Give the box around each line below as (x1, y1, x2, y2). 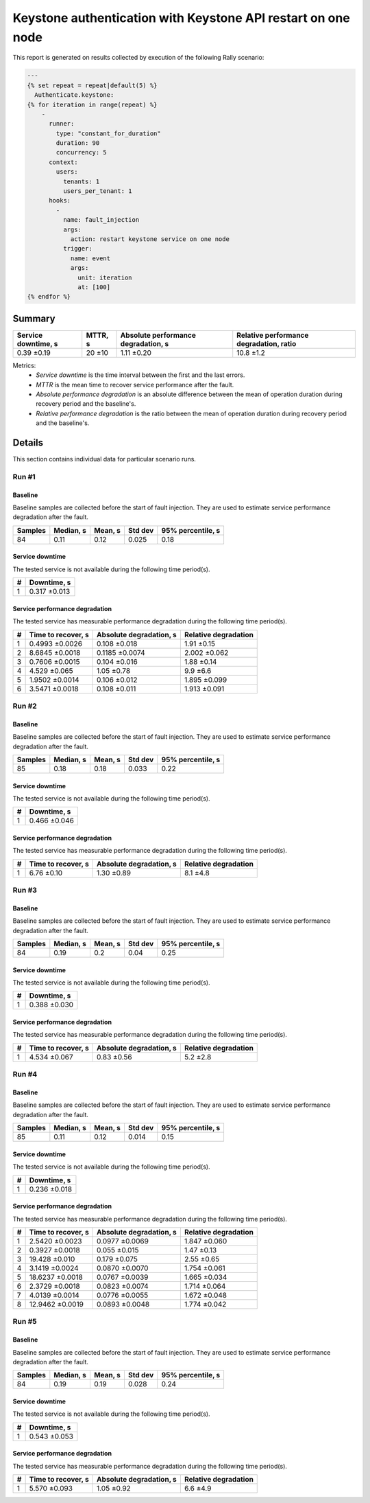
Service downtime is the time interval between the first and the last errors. (36, 371, 245, 379)
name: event (70, 254, 111, 262)
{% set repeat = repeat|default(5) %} (27, 81, 158, 89)
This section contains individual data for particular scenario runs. (12, 455, 197, 463)
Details (12, 437, 44, 448)
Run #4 (12, 1070, 38, 1079)
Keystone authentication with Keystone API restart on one (12, 10, 351, 25)
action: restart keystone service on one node (70, 235, 230, 243)
